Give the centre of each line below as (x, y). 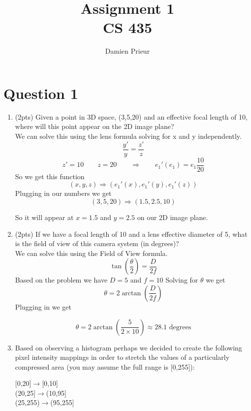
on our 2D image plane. (173, 217)
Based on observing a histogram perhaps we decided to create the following (128, 347)
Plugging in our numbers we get (63, 193)
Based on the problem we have (61, 280)
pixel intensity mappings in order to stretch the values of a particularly (122, 357)
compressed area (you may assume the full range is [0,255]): (105, 366)
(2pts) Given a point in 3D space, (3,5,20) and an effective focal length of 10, (131, 116)
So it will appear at (44, 217)
